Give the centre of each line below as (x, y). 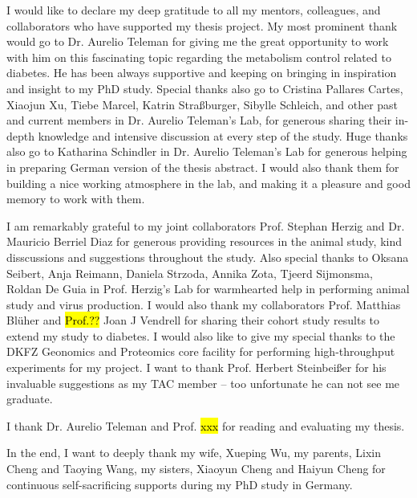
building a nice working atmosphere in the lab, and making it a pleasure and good (208, 183)
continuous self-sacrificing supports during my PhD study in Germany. (180, 484)
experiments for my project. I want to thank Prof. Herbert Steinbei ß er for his (196, 367)
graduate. (30, 399)
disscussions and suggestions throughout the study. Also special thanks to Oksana (208, 257)
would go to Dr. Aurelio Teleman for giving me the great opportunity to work (198, 41)
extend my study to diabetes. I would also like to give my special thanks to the (201, 335)
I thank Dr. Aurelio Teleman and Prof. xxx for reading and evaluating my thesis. (206, 425)
